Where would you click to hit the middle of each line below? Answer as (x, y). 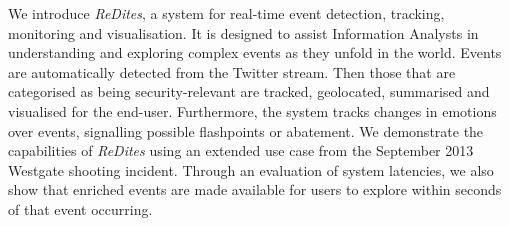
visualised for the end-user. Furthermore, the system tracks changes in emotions (252, 110)
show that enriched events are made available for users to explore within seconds (255, 189)
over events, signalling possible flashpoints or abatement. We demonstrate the (246, 130)
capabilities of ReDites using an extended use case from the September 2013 (241, 150)
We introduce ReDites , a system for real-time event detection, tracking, (226, 13)
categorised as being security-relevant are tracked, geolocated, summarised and (249, 91)
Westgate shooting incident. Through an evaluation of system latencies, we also (251, 169)
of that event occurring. (80, 208)
